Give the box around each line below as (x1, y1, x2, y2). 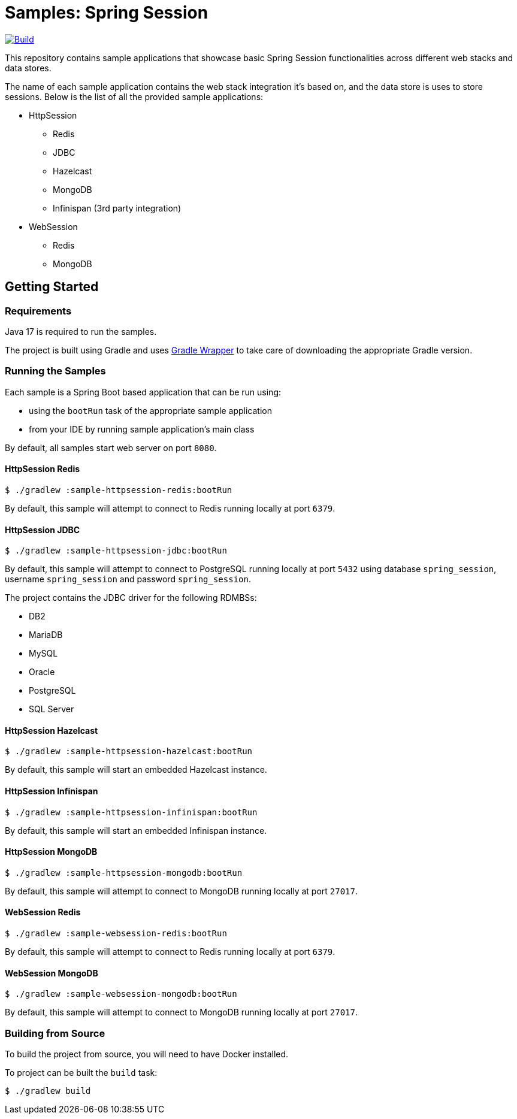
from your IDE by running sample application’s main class (29, 424, 255, 434)
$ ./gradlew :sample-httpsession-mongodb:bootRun (5, 867, 243, 878)
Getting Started (5, 279, 99, 295)
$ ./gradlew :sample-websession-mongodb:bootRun (5, 989, 237, 999)
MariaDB (29, 630, 63, 640)
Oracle (29, 667, 55, 678)
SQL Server (29, 704, 74, 715)
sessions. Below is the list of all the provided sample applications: (5, 91, 264, 102)
